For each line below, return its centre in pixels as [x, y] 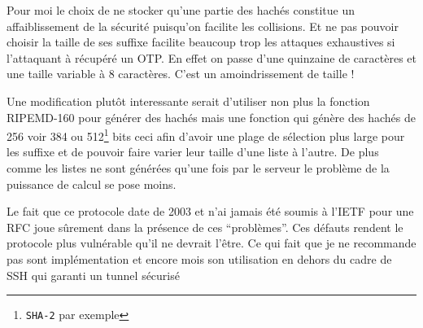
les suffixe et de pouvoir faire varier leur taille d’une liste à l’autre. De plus [193, 152]
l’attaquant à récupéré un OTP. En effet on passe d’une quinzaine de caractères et [211, 57]
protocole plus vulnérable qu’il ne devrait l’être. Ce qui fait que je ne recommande [211, 243]
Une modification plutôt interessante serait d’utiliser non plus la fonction [188, 101]
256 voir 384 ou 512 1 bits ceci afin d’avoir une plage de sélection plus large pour [206, 135]
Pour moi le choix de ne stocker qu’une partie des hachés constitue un [181, 10]
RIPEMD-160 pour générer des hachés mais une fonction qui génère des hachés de [211, 117]
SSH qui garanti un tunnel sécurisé [93, 275]
